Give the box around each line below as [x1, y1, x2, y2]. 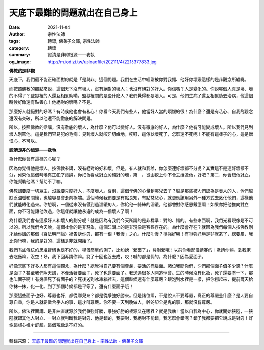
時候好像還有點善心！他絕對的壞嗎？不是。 [9, 100, 95, 105]
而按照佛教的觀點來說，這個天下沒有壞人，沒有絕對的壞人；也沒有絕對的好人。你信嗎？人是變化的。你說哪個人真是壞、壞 [9, 86, 253, 92]
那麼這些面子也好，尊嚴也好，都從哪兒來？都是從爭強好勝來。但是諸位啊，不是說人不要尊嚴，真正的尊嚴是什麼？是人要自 [9, 292, 253, 299]
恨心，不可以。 [9, 138, 39, 144]
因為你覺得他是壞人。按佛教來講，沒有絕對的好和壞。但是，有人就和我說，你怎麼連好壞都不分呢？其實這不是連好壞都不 [9, 165, 249, 171]
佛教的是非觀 [9, 68, 35, 74]
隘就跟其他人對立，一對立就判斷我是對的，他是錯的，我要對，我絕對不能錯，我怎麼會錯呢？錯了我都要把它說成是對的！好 [9, 315, 253, 321]
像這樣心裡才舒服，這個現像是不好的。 [9, 322, 87, 328]
